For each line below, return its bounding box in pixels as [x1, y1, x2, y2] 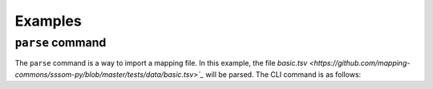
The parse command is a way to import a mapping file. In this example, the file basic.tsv [14, 59, 308, 68]
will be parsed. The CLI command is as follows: [205, 69, 362, 79]
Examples [14, 12, 82, 30]
